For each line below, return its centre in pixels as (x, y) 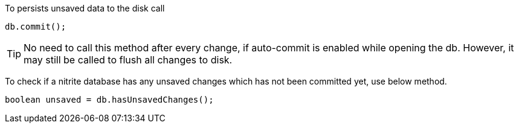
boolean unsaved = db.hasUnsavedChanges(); (109, 100)
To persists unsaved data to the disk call (85, 8)
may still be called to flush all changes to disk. (128, 60)
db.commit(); (36, 27)
